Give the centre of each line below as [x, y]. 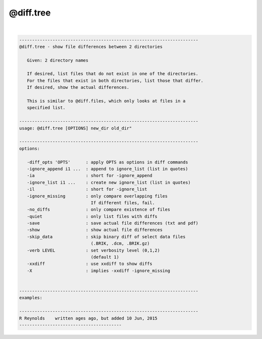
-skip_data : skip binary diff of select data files [106, 237]
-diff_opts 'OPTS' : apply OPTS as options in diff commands [107, 162]
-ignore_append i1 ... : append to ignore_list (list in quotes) [107, 169]
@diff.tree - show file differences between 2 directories [91, 47]
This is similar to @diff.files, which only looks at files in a [106, 101]
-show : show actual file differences [95, 230]
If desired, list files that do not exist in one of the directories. [113, 74]
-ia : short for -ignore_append [90, 176]
